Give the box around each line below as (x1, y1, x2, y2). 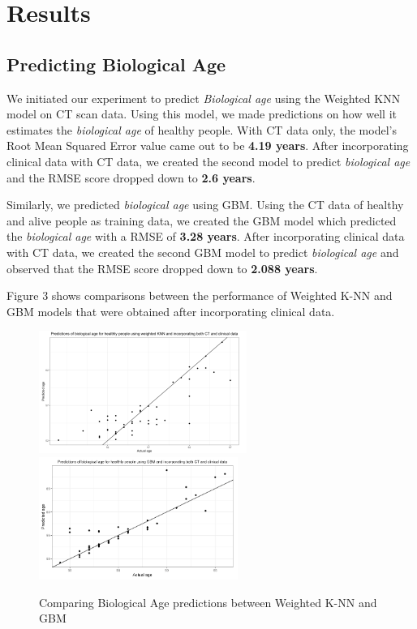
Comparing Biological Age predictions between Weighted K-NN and (39, 593, 377, 610)
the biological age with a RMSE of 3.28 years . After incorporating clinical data (6, 228, 405, 245)
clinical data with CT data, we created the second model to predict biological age (6, 152, 411, 169)
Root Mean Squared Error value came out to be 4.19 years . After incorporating (6, 137, 409, 154)
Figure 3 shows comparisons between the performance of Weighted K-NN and (6, 287, 393, 304)
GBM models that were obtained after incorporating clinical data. (6, 302, 335, 319)
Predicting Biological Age (6, 51, 226, 76)
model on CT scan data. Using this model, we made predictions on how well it (6, 105, 397, 122)
